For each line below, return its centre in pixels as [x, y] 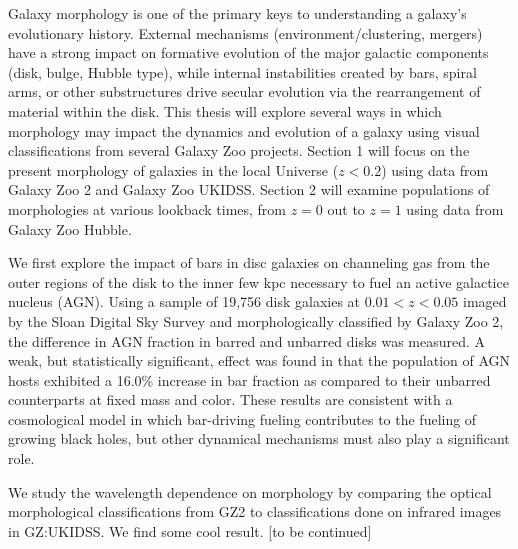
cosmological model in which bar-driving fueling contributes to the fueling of [242, 418]
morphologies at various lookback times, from [147, 208]
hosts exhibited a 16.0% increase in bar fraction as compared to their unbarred [249, 379]
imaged [484, 301]
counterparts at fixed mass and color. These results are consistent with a [230, 399]
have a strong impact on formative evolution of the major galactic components [248, 52]
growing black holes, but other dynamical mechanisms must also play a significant [259, 438]
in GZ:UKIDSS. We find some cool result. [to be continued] [190, 530]
